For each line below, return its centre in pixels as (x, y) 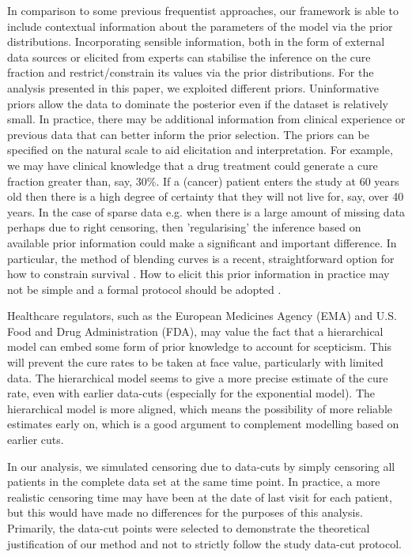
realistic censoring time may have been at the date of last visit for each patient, (200, 497)
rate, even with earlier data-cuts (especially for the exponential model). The (191, 393)
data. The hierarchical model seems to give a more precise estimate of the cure (198, 377)
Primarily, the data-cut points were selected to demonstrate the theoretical (189, 528)
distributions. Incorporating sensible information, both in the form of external (196, 41)
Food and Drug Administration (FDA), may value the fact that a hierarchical (195, 331)
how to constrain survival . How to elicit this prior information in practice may (198, 274)
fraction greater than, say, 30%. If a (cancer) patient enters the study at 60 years (203, 181)
